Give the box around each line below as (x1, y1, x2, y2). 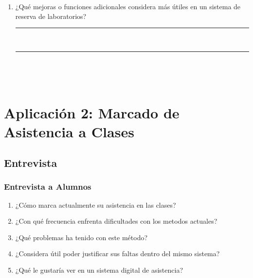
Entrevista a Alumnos (4, 180, 91, 193)
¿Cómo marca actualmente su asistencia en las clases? (15, 199, 176, 210)
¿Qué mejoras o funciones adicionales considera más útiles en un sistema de (15, 1, 241, 11)
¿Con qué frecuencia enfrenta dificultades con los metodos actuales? (15, 216, 217, 226)
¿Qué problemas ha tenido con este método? (15, 232, 148, 242)
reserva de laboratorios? (15, 11, 87, 21)
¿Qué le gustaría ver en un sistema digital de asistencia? (15, 264, 183, 275)
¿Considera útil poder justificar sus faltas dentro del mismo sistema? (15, 248, 220, 259)
